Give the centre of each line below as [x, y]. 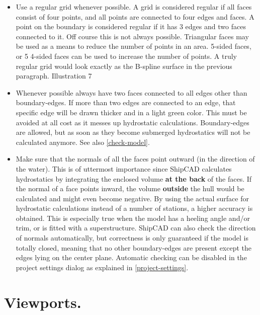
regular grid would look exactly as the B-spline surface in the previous [124, 66]
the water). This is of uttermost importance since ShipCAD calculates [124, 168]
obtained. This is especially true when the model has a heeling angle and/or [133, 218]
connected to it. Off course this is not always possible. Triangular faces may [132, 36]
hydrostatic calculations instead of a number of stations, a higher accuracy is [134, 208]
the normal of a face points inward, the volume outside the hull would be [130, 188]
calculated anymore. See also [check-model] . [83, 142]
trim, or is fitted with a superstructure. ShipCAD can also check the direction [136, 228]
